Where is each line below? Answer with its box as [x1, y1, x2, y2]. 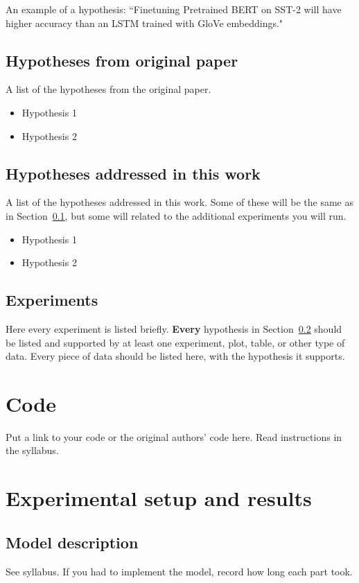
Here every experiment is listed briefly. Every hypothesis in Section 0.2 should [6, 321, 342, 336]
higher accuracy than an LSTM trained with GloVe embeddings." [6, 15, 283, 30]
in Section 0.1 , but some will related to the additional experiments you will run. [6, 208, 347, 223]
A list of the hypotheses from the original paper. [6, 82, 211, 96]
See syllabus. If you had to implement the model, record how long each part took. [6, 564, 353, 578]
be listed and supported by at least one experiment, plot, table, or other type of [6, 335, 345, 349]
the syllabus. [6, 443, 59, 458]
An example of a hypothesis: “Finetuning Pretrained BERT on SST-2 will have [6, 2, 342, 16]
